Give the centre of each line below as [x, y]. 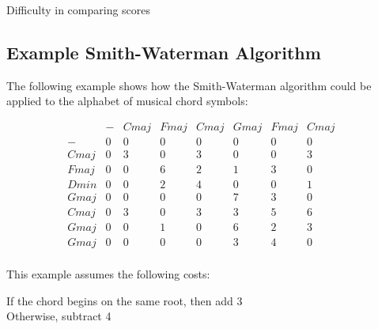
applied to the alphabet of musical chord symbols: [127, 101]
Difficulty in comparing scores [79, 9]
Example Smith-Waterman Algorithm [164, 52]
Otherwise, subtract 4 [59, 316]
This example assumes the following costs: [108, 274]
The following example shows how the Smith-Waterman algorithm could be [189, 85]
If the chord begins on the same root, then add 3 [125, 300]
